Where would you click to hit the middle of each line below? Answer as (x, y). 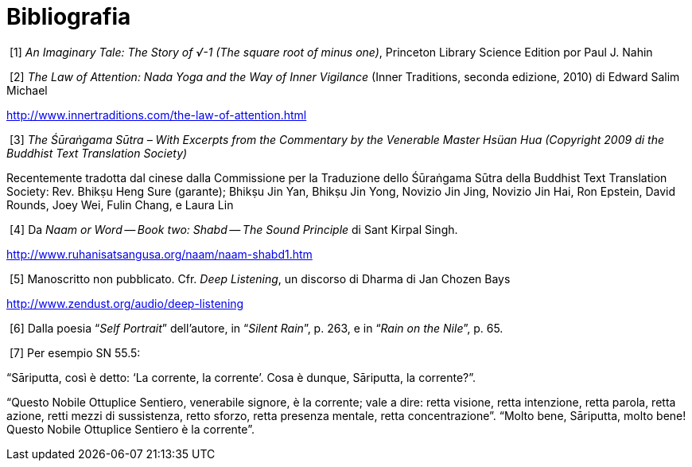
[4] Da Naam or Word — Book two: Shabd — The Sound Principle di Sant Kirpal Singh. (233, 229)
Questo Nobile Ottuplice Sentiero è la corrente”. (130, 429)
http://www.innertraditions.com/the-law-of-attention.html (157, 115)
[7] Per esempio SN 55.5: (75, 352)
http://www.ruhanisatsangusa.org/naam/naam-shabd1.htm (159, 254)
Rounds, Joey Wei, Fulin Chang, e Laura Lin (120, 204)
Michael (27, 90)
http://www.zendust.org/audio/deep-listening (125, 303)
